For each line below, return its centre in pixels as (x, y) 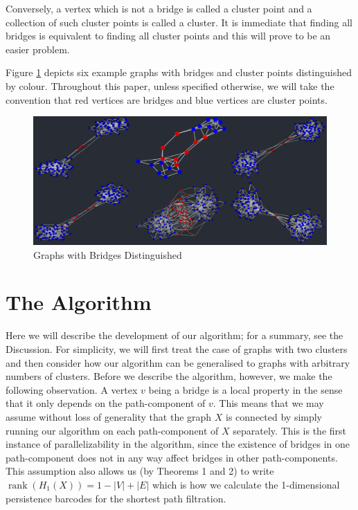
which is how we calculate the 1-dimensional (246, 484)
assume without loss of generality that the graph (109, 416)
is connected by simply (274, 416)
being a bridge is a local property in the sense (245, 389)
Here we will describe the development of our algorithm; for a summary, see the (174, 335)
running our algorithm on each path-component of (112, 430)
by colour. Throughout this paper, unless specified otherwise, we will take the (170, 85)
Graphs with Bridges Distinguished (108, 254)
